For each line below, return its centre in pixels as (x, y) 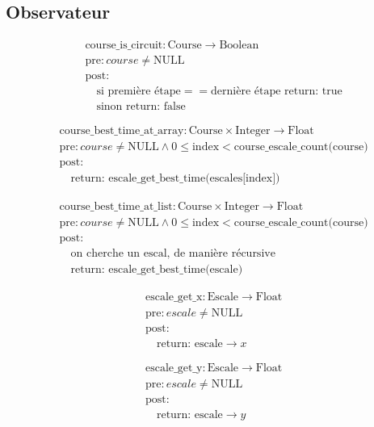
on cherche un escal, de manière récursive (173, 253)
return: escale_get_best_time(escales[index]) (175, 179)
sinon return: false (141, 107)
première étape (144, 92)
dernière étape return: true (277, 92)
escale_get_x (174, 297)
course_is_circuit (124, 46)
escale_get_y (174, 368)
